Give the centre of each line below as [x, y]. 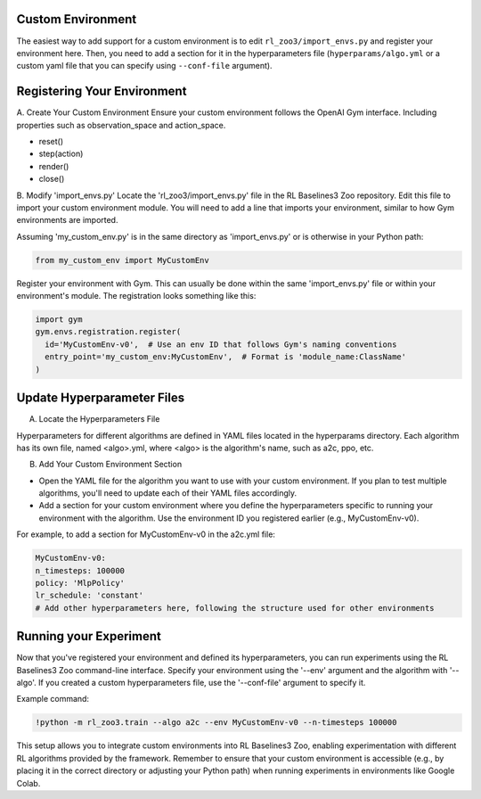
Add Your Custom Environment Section [110, 465]
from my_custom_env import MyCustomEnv [122, 260]
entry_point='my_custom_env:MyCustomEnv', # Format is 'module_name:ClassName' [226, 357]
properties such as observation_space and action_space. [121, 125]
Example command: [53, 699]
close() [52, 179]
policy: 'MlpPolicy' [80, 583]
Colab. [29, 783]
